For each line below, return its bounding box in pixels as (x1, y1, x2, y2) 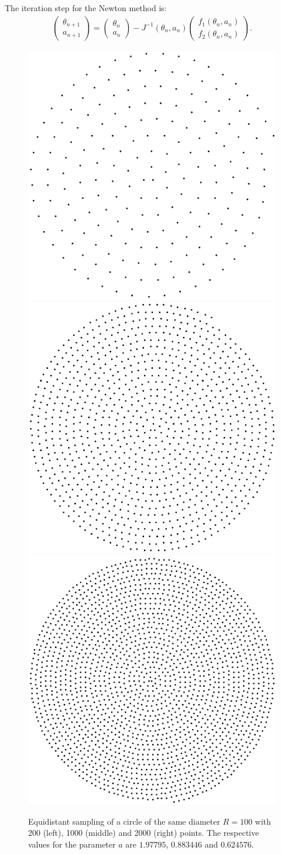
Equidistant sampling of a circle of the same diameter (28, 815, 220, 827)
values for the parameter (28, 838, 116, 850)
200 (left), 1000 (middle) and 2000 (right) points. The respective (28, 826, 259, 839)
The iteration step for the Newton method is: (5, 2, 167, 13)
